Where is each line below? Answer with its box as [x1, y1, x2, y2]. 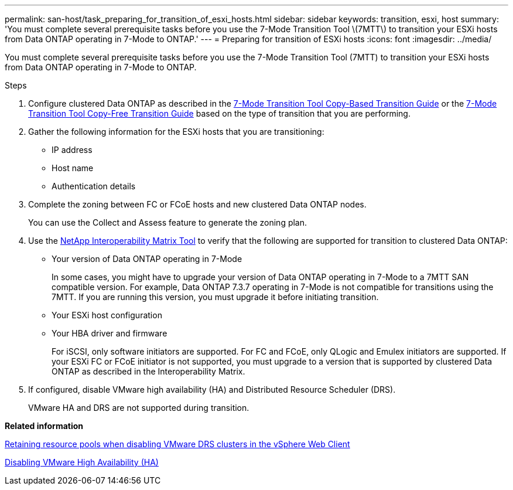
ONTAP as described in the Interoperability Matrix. [52, 366, 245, 376]
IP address [52, 145, 93, 155]
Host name [52, 163, 94, 173]
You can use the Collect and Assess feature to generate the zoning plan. [28, 217, 307, 227]
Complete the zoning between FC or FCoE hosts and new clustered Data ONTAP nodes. [28, 199, 367, 209]
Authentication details [52, 181, 136, 191]
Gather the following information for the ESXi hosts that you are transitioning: [28, 127, 324, 137]
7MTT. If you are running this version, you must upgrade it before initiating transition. [52, 292, 379, 302]
